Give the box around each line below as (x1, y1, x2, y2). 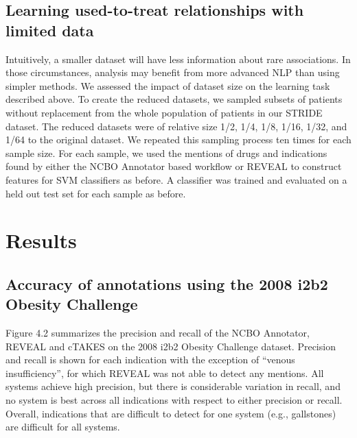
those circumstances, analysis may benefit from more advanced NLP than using (5, 65, 340, 80)
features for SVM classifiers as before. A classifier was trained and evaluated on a (5, 172, 347, 186)
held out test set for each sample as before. (5, 186, 186, 200)
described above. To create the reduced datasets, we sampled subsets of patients (5, 92, 343, 106)
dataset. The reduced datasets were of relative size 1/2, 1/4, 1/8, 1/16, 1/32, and (5, 119, 347, 133)
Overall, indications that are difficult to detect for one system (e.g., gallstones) (5, 406, 336, 420)
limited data (5, 19, 94, 40)
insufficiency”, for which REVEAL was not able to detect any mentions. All (5, 365, 324, 380)
